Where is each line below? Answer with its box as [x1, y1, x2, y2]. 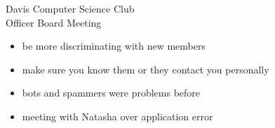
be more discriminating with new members [22, 38, 206, 53]
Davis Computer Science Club [6, 1, 135, 15]
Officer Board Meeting [6, 15, 102, 29]
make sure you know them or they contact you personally [22, 62, 269, 76]
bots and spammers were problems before [22, 85, 201, 100]
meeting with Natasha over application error [22, 108, 213, 123]
